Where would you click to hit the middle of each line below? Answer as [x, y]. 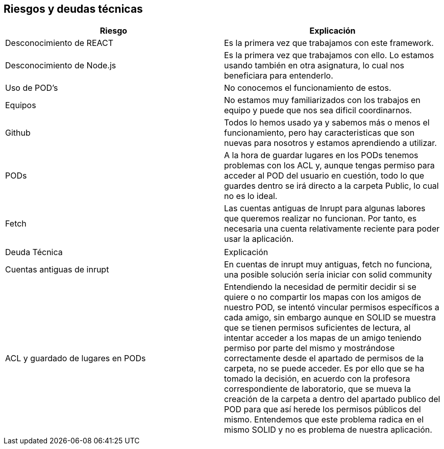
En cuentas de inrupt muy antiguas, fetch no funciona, [328, 265]
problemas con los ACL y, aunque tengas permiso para [329, 166]
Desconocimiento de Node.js [61, 66]
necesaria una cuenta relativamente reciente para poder [332, 229]
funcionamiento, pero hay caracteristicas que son [319, 133]
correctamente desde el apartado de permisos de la [324, 358]
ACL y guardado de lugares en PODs [76, 358]
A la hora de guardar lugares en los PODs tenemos [321, 155]
